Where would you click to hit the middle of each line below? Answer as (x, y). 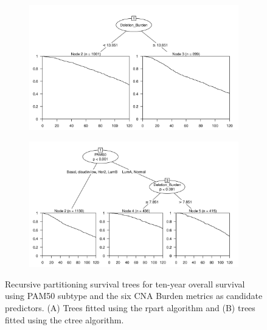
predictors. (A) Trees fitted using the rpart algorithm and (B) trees (130, 307)
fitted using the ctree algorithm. (64, 319)
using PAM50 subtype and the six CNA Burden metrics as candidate (134, 296)
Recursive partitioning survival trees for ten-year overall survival (125, 284)
